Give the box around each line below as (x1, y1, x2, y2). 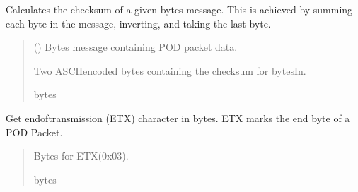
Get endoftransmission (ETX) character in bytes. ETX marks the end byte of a (6, 110, 350, 125)
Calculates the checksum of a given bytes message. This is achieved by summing (6, 2, 353, 16)
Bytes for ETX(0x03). (33, 148, 129, 163)
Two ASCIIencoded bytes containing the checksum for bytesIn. (33, 63, 306, 78)
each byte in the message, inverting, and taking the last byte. (6, 16, 271, 30)
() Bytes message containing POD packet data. (33, 40, 238, 54)
